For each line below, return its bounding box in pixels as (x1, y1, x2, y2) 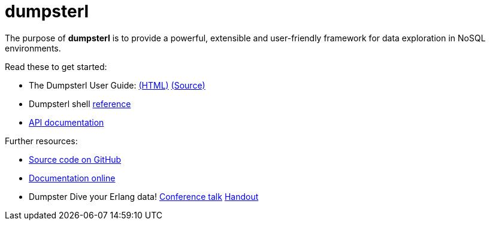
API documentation (29, 117, 104, 127)
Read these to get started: (5, 61, 107, 72)
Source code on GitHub (29, 154, 122, 165)
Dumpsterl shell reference (29, 98, 131, 109)
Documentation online (29, 172, 116, 183)
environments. (5, 42, 61, 53)
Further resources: (5, 135, 78, 146)
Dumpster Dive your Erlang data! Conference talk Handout (29, 191, 259, 202)
